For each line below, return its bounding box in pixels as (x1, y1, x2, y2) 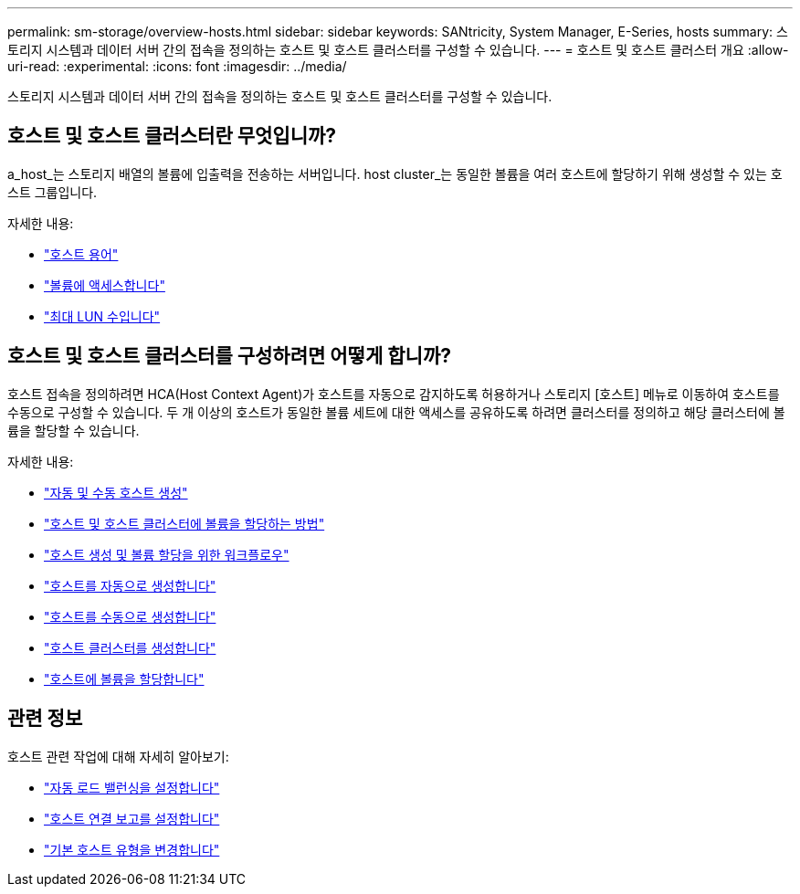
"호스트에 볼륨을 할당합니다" (44, 670, 205, 687)
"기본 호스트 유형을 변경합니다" (44, 841, 220, 857)
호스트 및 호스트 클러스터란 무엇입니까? (7, 124, 337, 148)
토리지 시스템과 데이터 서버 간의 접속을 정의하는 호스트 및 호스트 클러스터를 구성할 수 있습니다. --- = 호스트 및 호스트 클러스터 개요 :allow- (7, 42, 789, 58)
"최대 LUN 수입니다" (44, 308, 161, 324)
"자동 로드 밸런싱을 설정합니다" (44, 779, 220, 795)
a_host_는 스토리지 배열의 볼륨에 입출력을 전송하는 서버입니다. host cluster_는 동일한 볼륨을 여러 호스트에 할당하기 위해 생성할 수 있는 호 (7, 165, 783, 182)
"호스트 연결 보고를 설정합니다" (44, 810, 220, 826)
